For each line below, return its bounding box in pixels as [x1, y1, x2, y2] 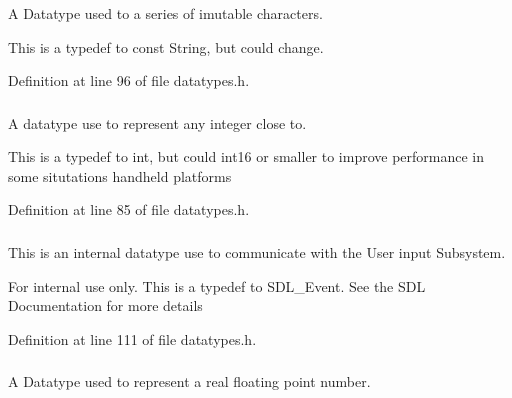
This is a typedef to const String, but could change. [8, 36, 324, 57]
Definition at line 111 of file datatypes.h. [8, 328, 257, 349]
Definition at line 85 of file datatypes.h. [8, 199, 250, 220]
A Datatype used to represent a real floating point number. [8, 371, 371, 392]
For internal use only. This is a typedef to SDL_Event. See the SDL [8, 275, 426, 296]
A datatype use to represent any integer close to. [8, 112, 307, 133]
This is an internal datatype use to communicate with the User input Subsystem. [8, 242, 506, 262]
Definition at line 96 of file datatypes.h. [8, 70, 250, 91]
